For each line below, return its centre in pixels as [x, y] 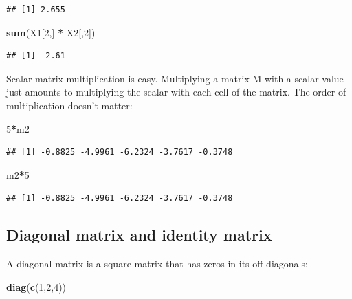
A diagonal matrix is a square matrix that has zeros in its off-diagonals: [157, 264]
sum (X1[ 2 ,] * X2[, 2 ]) [51, 32]
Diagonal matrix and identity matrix [139, 235]
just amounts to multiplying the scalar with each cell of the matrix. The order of [176, 92]
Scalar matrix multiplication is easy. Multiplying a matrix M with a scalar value [175, 78]
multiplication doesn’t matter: [69, 105]
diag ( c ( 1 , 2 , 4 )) [36, 286]
